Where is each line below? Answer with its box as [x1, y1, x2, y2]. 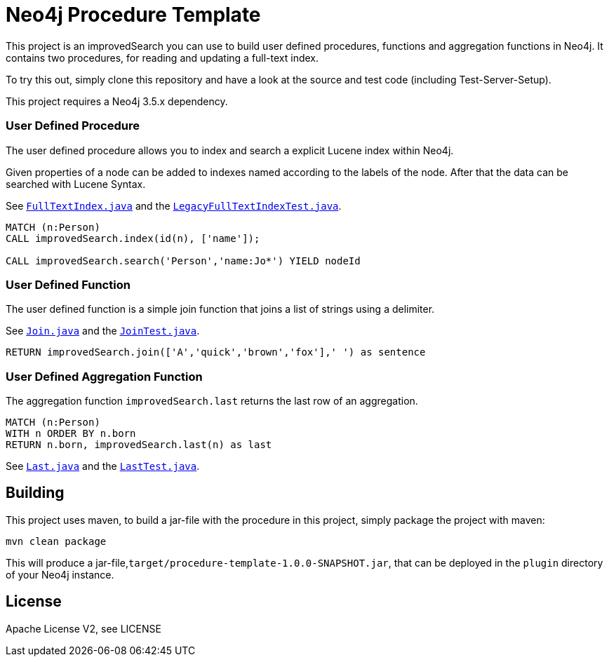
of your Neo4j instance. [6, 568, 114, 581]
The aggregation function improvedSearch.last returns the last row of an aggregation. [6, 395, 418, 407]
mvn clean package [6, 535, 107, 547]
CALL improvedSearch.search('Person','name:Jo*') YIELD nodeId [6, 255, 361, 266]
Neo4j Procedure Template [6, 3, 261, 27]
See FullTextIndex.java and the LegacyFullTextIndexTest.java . [6, 199, 342, 212]
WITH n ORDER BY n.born [6, 428, 136, 439]
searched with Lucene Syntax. [6, 177, 146, 190]
